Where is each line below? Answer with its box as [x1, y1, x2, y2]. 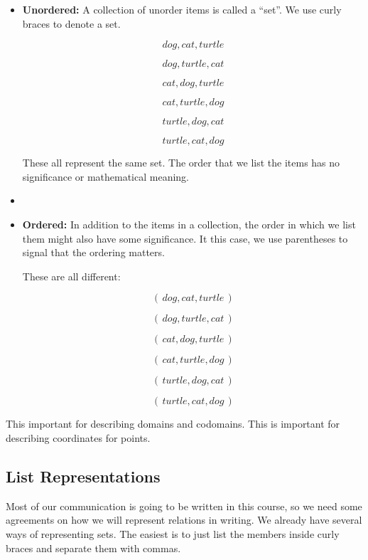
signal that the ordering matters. [22, 245, 165, 260]
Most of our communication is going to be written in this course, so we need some [6, 498, 362, 513]
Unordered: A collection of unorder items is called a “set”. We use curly [22, 2, 342, 16]
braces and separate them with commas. [6, 540, 181, 555]
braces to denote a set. [22, 16, 121, 31]
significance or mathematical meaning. [22, 169, 190, 184]
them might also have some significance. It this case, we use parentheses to [22, 231, 348, 245]
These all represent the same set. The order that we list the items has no [22, 155, 340, 170]
